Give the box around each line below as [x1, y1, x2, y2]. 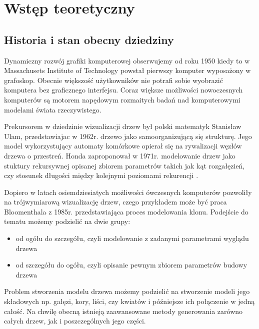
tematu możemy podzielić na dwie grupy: [4, 216, 130, 226]
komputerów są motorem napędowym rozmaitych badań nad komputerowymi [4, 94, 240, 104]
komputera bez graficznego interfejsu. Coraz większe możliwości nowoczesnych [4, 84, 243, 95]
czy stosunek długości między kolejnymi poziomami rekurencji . [4, 170, 198, 180]
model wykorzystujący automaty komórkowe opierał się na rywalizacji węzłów [4, 140, 242, 151]
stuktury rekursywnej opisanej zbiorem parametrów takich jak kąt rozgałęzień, [4, 160, 245, 170]
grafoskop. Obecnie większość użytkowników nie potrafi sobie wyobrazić [4, 74, 223, 85]
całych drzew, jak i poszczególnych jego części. [4, 315, 146, 326]
